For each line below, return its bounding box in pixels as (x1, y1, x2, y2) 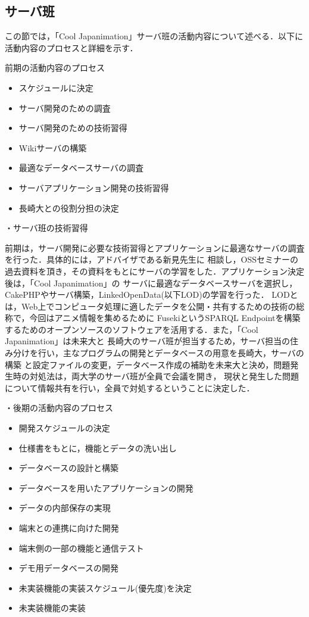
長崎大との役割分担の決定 (18, 201, 119, 214)
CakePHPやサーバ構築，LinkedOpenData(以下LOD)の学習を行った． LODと (5, 288, 298, 301)
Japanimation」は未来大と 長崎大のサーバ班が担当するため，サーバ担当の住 (5, 335, 299, 347)
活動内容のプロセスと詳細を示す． (5, 41, 138, 54)
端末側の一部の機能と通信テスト (18, 541, 144, 554)
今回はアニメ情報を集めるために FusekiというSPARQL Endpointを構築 (29, 311, 301, 324)
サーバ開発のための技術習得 (18, 121, 127, 134)
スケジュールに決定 (18, 81, 93, 94)
